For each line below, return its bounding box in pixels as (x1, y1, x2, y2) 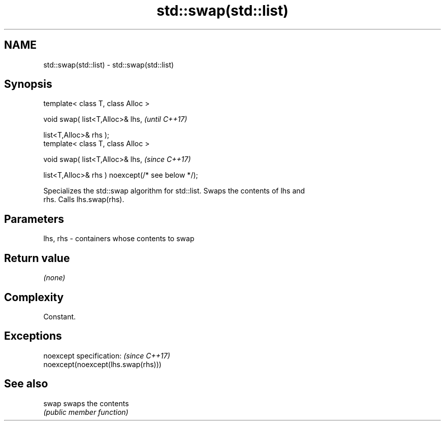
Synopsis (4, 78, 52, 91)
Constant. (43, 312, 76, 321)
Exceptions (4, 330, 62, 343)
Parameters (4, 212, 64, 225)
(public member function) (43, 407, 129, 416)
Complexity (4, 290, 64, 304)
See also (4, 377, 48, 390)
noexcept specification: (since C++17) (43, 351, 170, 360)
